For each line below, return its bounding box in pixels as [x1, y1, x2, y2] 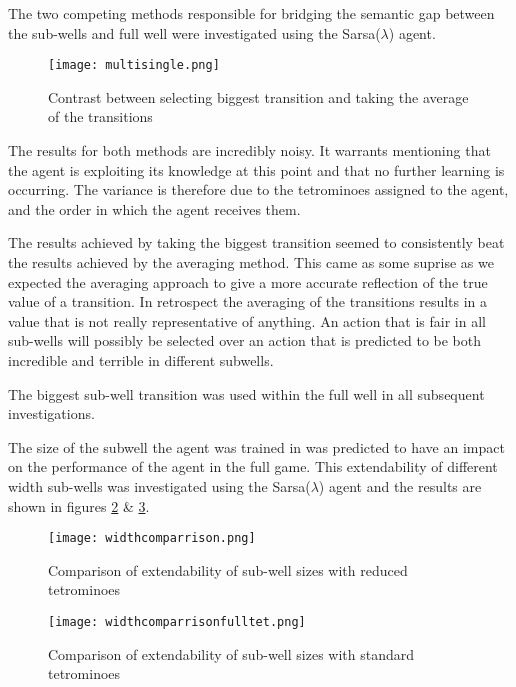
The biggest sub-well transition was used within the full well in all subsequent [8, 383, 485, 404]
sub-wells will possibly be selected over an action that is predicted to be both [8, 330, 482, 351]
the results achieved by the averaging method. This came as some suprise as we [8, 252, 494, 272]
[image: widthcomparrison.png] [48, 531, 256, 546]
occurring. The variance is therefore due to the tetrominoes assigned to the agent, [8, 179, 509, 200]
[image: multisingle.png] [48, 58, 220, 73]
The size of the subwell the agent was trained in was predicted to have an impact [8, 436, 505, 457]
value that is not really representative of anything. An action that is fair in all [8, 310, 486, 331]
